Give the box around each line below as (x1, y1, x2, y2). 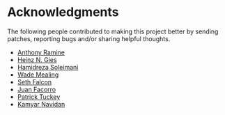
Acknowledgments (7, 4, 120, 20)
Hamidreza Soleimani (17, 63, 79, 71)
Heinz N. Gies (17, 55, 57, 63)
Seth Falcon (17, 77, 52, 86)
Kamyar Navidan (17, 100, 65, 108)
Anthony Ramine (17, 48, 65, 56)
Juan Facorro (17, 85, 56, 93)
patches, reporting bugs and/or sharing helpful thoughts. (7, 34, 171, 43)
